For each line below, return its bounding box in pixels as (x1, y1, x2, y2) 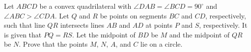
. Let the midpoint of (72, 29, 136, 39)
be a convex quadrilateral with (39, 1, 132, 11)
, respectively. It (199, 20, 248, 30)
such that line (4, 20, 45, 30)
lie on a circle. (140, 39, 183, 49)
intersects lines (60, 20, 105, 30)
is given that (4, 29, 42, 39)
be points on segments (100, 10, 167, 20)
